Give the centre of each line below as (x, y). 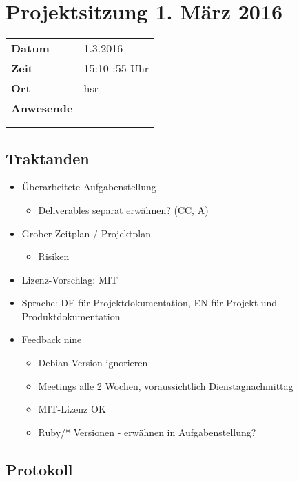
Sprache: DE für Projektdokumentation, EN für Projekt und (149, 303)
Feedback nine (52, 339)
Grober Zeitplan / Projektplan (86, 233)
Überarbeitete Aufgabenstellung (89, 187)
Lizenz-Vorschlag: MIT (70, 279)
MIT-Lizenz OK (72, 409)
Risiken (54, 256)
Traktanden (48, 158)
